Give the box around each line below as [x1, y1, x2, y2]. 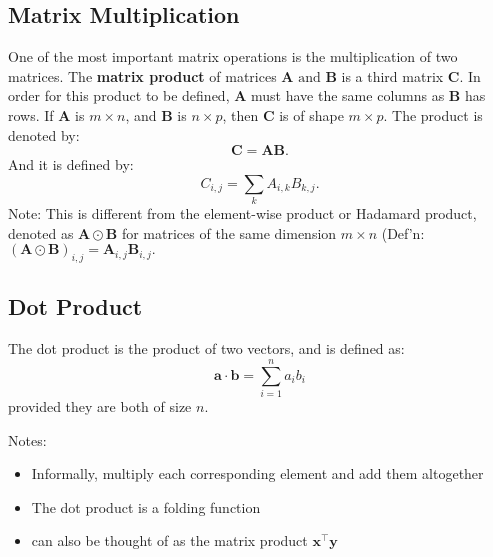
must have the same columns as [251, 85, 445, 106]
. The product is [383, 104, 483, 125]
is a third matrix [341, 65, 444, 86]
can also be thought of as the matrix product [31, 530, 308, 551]
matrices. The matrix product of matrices [8, 65, 277, 86]
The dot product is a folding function [31, 496, 261, 517]
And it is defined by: [8, 154, 134, 175]
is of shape [279, 104, 344, 125]
